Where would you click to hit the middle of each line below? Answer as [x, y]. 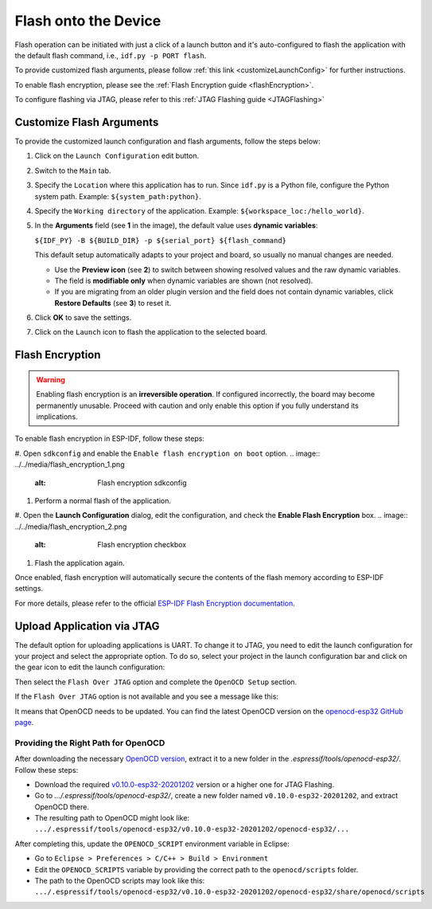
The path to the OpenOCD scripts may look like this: [120, 881]
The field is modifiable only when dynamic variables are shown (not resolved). [184, 280]
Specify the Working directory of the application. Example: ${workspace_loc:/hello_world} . [199, 210]
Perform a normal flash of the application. [103, 501]
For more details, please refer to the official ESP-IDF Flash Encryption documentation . [155, 603]
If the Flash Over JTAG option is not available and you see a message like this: [146, 696]
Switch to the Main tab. [73, 170]
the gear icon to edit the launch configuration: [90, 667]
